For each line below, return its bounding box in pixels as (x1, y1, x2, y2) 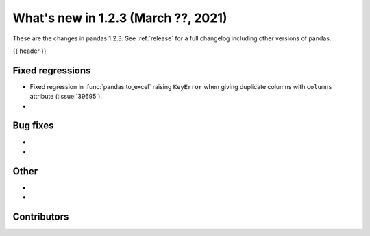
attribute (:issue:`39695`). (29, 93, 103, 101)
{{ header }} (12, 47, 47, 55)
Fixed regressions (12, 64, 91, 76)
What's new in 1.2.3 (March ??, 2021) (12, 10, 227, 25)
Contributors (12, 211, 69, 223)
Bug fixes (12, 120, 54, 132)
